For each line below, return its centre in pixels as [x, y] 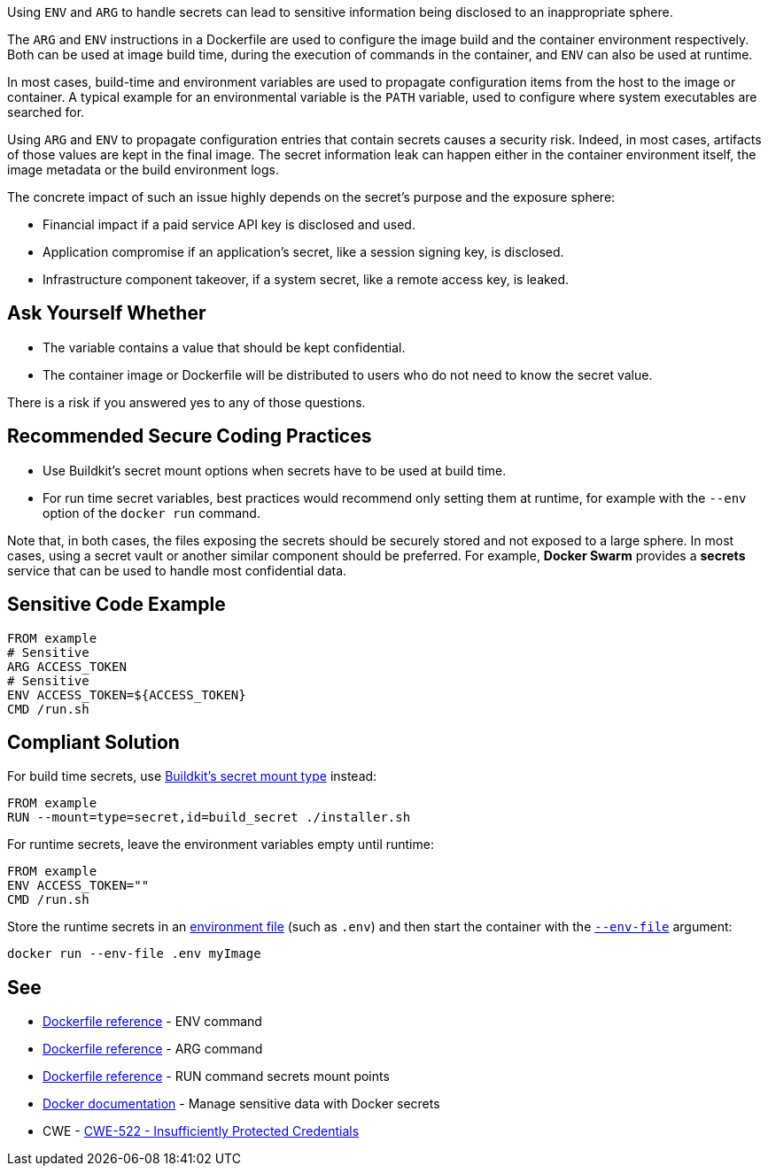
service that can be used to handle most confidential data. [177, 570]
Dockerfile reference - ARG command [153, 1049]
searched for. [46, 112]
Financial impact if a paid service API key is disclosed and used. [229, 224]
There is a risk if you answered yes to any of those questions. [186, 402]
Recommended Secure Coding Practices [190, 436]
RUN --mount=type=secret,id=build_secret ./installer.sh [209, 818]
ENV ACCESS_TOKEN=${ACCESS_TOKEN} [127, 695]
